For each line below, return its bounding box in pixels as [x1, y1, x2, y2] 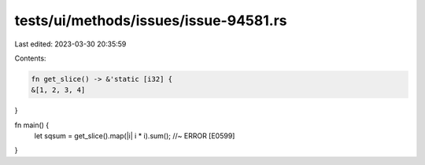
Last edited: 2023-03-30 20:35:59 [14, 39, 127, 49]
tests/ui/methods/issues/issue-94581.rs [14, 12, 287, 29]
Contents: [14, 53, 46, 63]
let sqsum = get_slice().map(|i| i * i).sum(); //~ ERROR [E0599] [34, 131, 235, 141]
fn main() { [14, 120, 50, 130]
